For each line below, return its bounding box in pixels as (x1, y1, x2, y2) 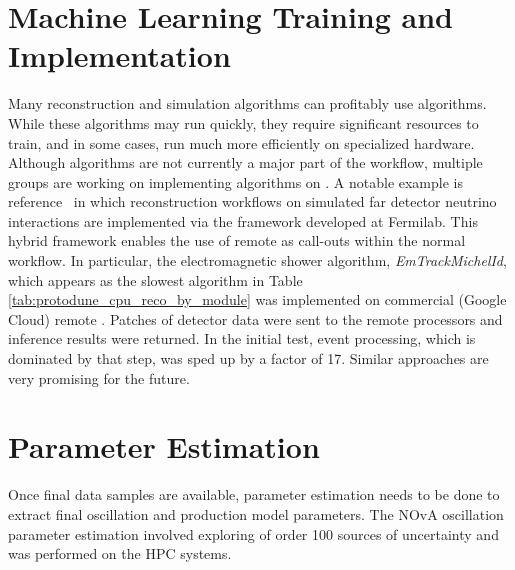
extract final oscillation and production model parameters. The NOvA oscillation (8, 503, 504, 524)
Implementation (8, 35, 231, 76)
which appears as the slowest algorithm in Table (8, 269, 303, 290)
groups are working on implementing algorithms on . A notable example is (8, 171, 463, 192)
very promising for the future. (8, 367, 190, 388)
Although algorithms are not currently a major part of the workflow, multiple (8, 152, 483, 173)
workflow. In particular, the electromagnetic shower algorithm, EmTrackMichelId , (8, 250, 507, 271)
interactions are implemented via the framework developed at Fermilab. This (8, 210, 478, 231)
